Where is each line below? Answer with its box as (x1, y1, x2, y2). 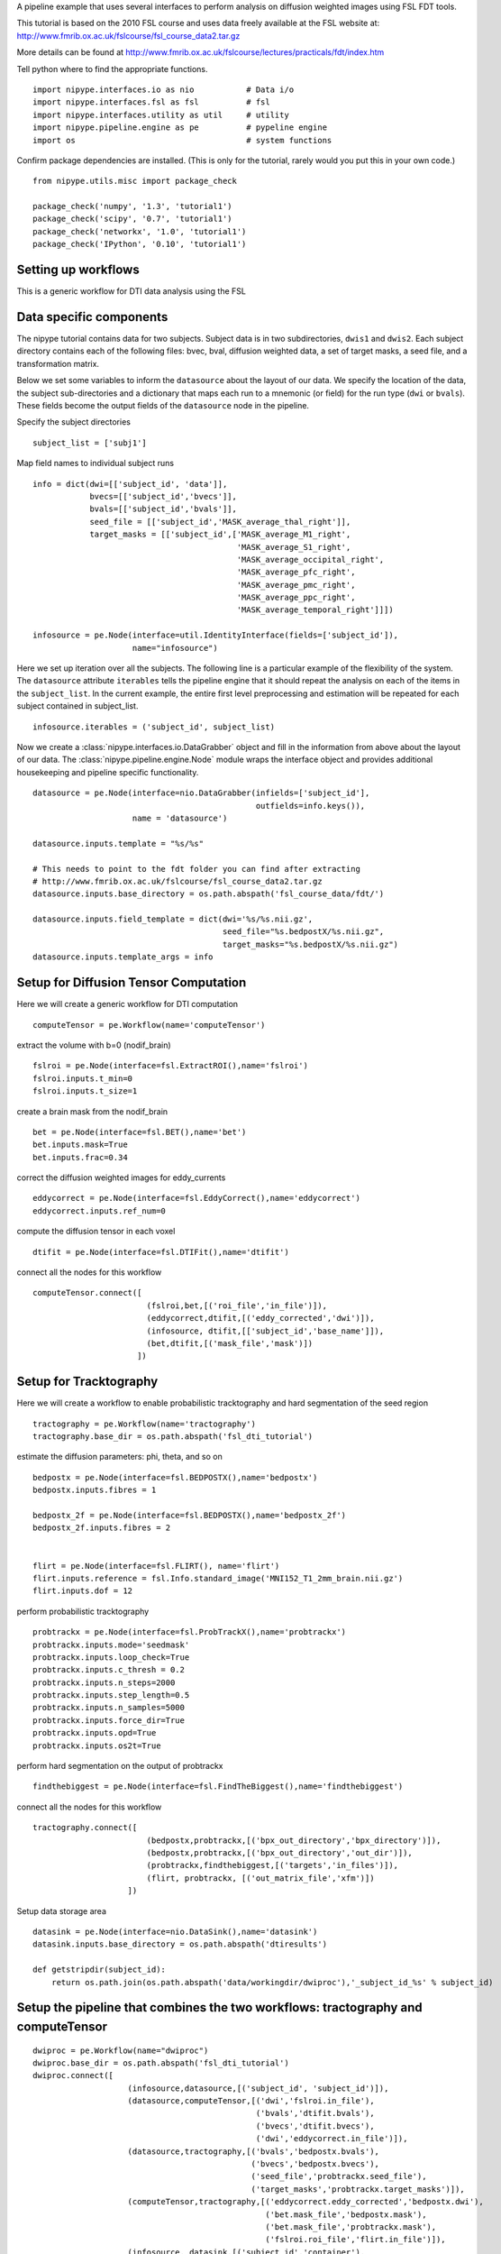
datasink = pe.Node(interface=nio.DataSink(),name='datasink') (32, 1926, 318, 1937)
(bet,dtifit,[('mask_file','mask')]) (146, 1338, 314, 1348)
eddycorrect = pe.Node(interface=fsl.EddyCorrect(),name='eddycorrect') (32, 1193, 360, 1204)
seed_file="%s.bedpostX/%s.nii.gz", (222, 927, 385, 937)
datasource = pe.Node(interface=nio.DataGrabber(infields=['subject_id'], (32, 788, 370, 798)
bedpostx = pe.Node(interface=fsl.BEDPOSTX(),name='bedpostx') (32, 1472, 318, 1482)
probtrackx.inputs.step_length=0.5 (32, 1690, 190, 1700)
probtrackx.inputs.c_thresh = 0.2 (32, 1664, 185, 1675)
